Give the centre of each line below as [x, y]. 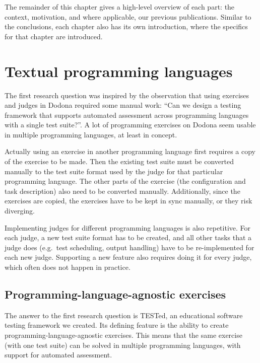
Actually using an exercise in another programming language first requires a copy [130, 151]
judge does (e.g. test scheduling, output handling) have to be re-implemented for [129, 247]
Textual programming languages [119, 71]
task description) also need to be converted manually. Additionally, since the [122, 191]
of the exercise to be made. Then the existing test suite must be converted [119, 161]
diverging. [20, 211]
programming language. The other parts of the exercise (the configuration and [125, 181]
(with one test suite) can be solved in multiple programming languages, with [123, 345]
